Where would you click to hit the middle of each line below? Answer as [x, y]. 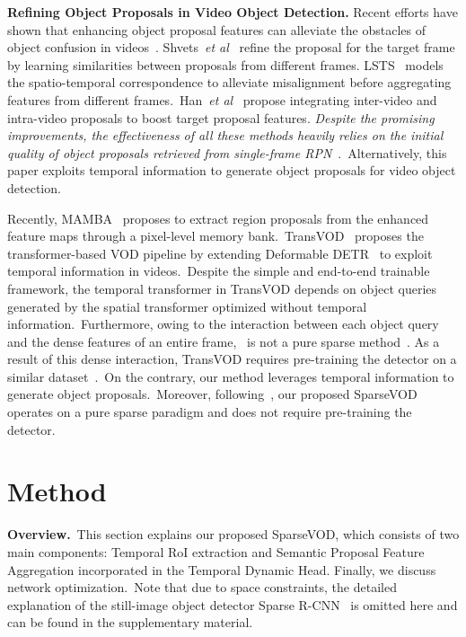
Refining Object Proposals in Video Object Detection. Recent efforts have [233, 12]
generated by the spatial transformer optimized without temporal [187, 306]
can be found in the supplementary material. [130, 622]
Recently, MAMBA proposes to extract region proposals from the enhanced [218, 218]
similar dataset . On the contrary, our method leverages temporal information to [231, 376]
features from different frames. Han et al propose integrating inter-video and [222, 99]
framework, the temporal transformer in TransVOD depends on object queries [222, 288]
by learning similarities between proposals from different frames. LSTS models [225, 64]
